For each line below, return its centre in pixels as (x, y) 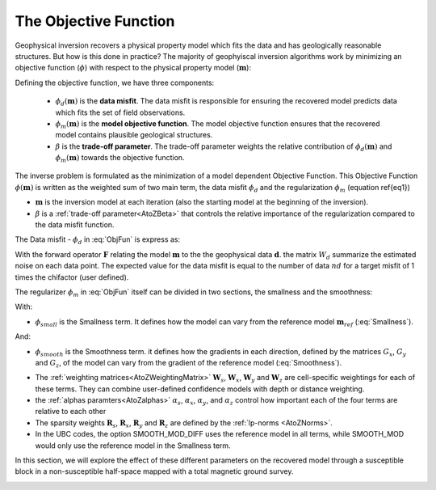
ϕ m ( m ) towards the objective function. (120, 158)
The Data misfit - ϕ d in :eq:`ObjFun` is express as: (98, 241)
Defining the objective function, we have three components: (115, 82)
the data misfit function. (75, 225)
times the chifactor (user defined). (72, 277)
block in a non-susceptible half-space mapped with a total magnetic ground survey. (154, 471)
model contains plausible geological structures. (134, 135)
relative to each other (71, 412)
